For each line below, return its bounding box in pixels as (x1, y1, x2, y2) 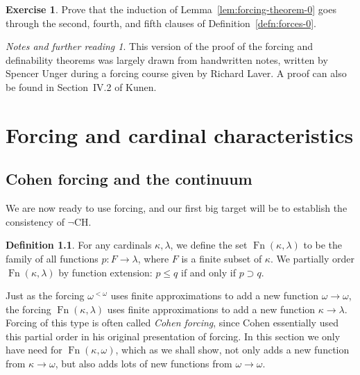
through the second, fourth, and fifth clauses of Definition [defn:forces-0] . (6, 15, 316, 30)
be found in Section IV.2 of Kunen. (6, 79, 157, 94)
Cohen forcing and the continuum (6, 168, 252, 190)
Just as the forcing (6, 288, 85, 303)
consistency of (6, 214, 65, 228)
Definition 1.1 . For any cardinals (6, 237, 152, 252)
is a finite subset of (181, 251, 262, 265)
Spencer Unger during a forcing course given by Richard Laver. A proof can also (6, 66, 347, 81)
